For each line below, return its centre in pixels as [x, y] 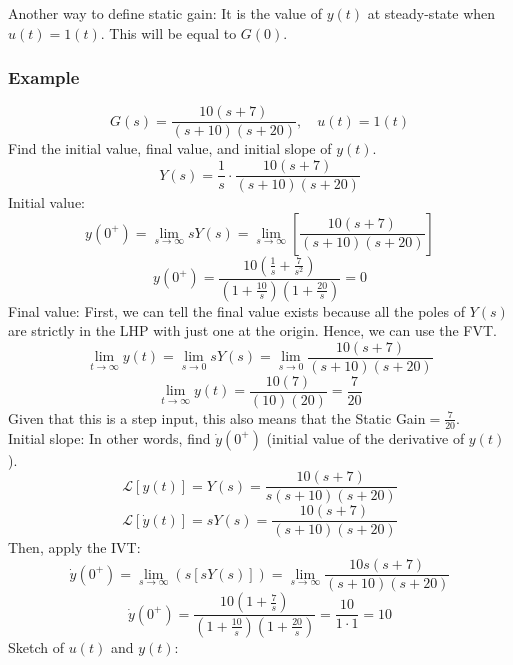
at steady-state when [431, 13]
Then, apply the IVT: [74, 547]
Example [44, 77]
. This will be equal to [168, 32]
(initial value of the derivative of [365, 437]
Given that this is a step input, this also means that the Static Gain [217, 417]
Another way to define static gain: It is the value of [165, 13]
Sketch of [36, 646]
